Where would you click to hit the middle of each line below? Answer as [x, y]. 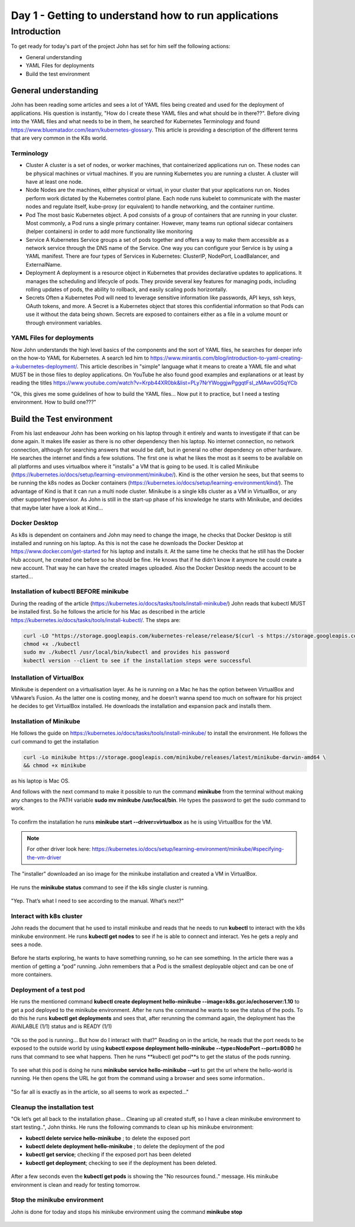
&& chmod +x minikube [55, 765]
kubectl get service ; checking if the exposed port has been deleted [109, 1155]
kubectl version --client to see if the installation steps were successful [137, 660]
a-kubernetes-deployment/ [44, 366]
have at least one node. [54, 181]
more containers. [32, 975]
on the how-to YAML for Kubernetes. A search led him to [80, 358]
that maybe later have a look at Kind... [57, 508]
